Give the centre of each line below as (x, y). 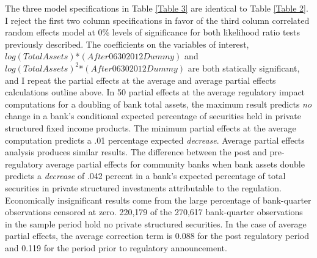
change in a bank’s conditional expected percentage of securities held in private (153, 116)
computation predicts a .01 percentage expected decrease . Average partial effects (155, 140)
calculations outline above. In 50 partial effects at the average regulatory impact (155, 92)
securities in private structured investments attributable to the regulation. (143, 187)
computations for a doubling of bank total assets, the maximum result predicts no (158, 104)
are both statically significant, (244, 68)
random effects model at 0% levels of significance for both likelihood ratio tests (153, 32)
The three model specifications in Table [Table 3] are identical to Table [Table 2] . (157, 8)
